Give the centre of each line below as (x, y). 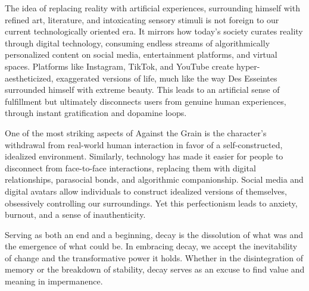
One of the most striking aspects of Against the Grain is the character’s (136, 132)
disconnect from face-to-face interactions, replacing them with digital (130, 168)
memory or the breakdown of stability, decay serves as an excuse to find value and (155, 269)
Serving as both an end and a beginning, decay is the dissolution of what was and (154, 234)
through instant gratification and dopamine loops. (96, 113)
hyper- (248, 66)
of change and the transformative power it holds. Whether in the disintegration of (154, 257)
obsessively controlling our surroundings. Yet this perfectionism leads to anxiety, (151, 203)
